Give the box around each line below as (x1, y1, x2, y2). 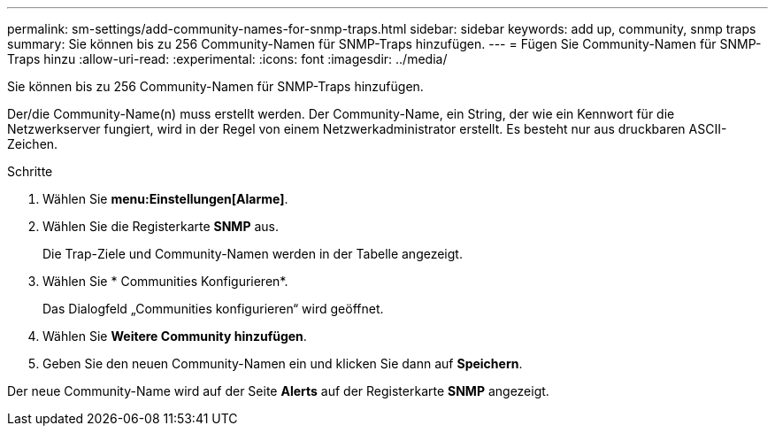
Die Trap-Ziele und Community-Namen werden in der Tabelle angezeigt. (42, 246, 463, 261)
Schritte (7, 164, 53, 179)
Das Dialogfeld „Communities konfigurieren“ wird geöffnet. (42, 301, 384, 316)
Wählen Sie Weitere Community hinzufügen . (42, 329, 307, 344)
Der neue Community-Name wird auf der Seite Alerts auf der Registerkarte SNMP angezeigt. (7, 383, 549, 398)
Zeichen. (7, 136, 58, 151)
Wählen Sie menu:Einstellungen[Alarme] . (42, 191, 288, 206)
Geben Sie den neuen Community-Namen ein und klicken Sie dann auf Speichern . (42, 356, 523, 371)
